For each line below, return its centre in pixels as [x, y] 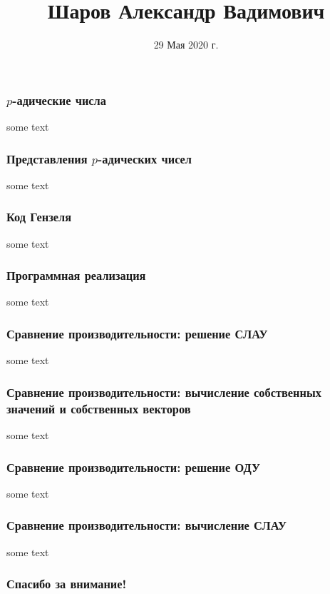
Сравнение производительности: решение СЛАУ [137, 333]
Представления [47, 158]
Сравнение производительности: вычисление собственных [164, 392]
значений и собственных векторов [99, 408]
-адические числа [59, 100]
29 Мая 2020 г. [186, 45]
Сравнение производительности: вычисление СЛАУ [147, 525]
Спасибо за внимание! [67, 584]
